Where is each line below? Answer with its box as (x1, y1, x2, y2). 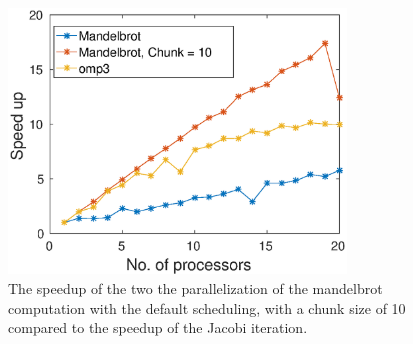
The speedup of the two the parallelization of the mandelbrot (8, 277, 383, 298)
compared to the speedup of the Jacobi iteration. (8, 317, 308, 338)
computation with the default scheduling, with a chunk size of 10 (8, 297, 406, 318)
